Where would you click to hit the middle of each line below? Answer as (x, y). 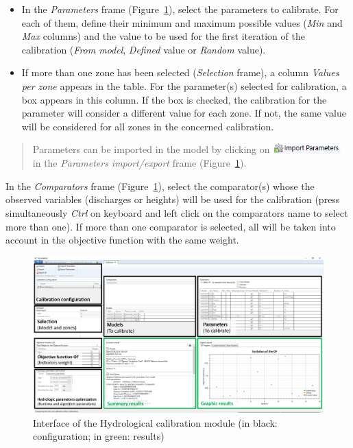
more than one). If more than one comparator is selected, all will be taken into (171, 226)
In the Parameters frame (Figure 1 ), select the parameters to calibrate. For (180, 9)
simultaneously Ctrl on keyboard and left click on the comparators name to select (177, 213)
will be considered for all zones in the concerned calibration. (148, 126)
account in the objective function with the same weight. (122, 240)
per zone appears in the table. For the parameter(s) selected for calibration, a (184, 85)
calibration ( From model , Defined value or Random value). (144, 49)
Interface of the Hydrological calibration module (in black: (155, 422)
